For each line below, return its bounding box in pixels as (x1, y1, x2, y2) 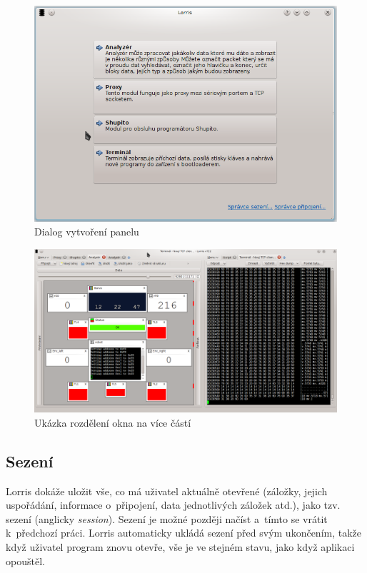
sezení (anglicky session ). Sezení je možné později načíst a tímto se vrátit (6, 511, 328, 526)
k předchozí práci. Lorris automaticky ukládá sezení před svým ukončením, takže (6, 525, 362, 540)
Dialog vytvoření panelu (34, 224, 139, 239)
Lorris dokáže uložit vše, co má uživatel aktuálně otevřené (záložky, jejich (6, 483, 328, 498)
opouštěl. (6, 553, 45, 568)
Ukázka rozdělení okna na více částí (34, 415, 191, 430)
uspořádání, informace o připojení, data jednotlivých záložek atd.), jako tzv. (6, 497, 341, 512)
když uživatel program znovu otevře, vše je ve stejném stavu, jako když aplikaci (6, 539, 355, 554)
